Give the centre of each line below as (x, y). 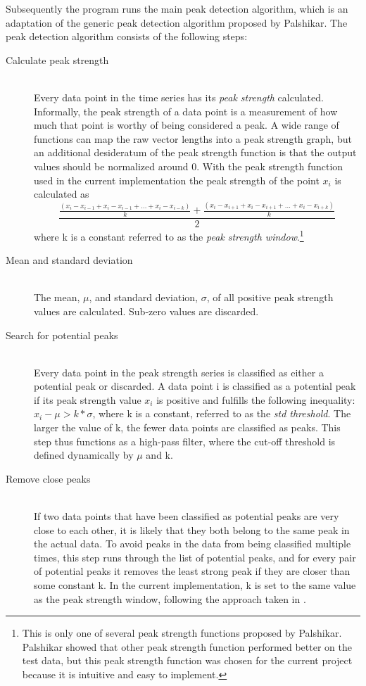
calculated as (62, 194)
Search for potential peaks (62, 335)
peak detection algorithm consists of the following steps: (127, 36)
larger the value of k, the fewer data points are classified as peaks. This (187, 427)
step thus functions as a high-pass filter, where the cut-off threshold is (185, 441)
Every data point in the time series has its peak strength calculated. (179, 97)
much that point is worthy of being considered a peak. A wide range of (187, 125)
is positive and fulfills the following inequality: (256, 399)
